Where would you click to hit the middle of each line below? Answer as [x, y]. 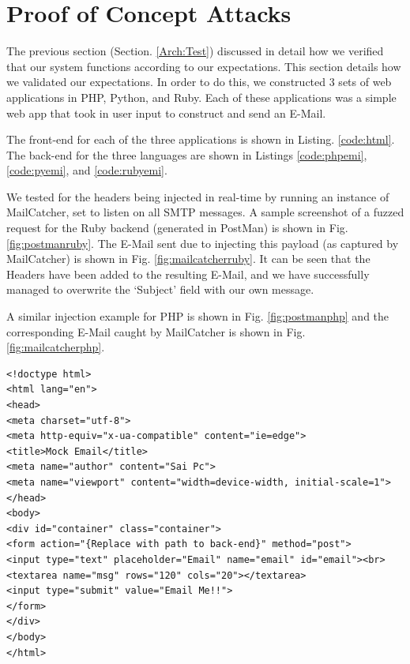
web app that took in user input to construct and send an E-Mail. [166, 113]
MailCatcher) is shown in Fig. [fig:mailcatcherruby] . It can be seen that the [188, 259]
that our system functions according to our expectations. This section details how [204, 66]
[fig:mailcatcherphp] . [56, 347]
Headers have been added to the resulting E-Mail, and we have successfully [188, 274]
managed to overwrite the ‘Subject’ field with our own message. [160, 289]
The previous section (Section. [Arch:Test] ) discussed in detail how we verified [195, 51]
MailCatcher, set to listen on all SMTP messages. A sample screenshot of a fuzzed [205, 212]
